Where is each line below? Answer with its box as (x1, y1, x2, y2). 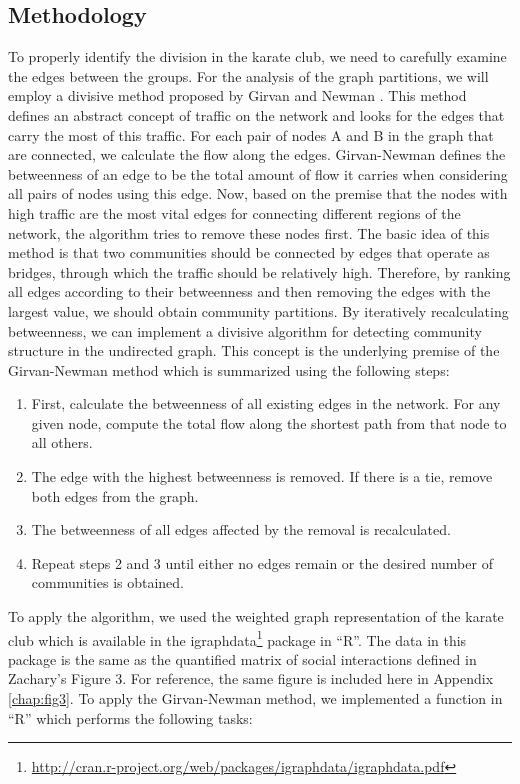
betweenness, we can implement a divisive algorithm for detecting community (8, 320, 482, 341)
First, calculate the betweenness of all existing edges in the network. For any (31, 393, 501, 414)
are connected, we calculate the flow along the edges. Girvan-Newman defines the (8, 144, 506, 165)
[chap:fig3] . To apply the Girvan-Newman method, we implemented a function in (8, 688, 503, 709)
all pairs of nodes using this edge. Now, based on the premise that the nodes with (8, 183, 508, 204)
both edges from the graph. (31, 485, 199, 506)
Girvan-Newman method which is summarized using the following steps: (8, 359, 450, 380)
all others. (31, 432, 93, 453)
